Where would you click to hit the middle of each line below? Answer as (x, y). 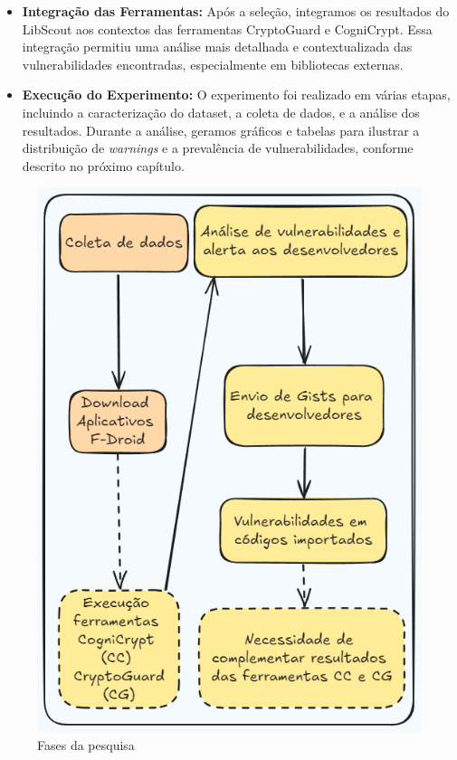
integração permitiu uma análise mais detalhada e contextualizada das (217, 47)
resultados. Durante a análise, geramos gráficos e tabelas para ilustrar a (221, 130)
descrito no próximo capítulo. (103, 165)
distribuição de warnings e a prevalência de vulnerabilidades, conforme (218, 148)
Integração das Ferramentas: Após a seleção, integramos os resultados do (236, 11)
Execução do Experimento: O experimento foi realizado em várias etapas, (236, 95)
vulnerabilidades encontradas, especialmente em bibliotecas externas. (213, 64)
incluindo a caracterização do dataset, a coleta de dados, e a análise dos (221, 112)
